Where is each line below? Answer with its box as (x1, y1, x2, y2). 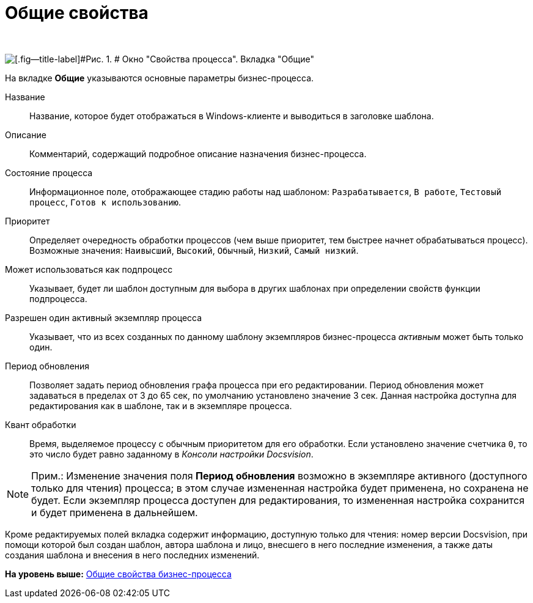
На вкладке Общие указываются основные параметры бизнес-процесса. (5, 72, 314, 83)
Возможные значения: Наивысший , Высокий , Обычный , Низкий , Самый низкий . (29, 245, 359, 256)
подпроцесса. (29, 293, 87, 304)
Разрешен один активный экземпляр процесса (5, 312, 202, 323)
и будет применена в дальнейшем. (31, 506, 198, 519)
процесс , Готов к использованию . (29, 196, 182, 207)
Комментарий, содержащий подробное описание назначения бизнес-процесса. (29, 148, 367, 159)
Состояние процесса (5, 167, 93, 178)
